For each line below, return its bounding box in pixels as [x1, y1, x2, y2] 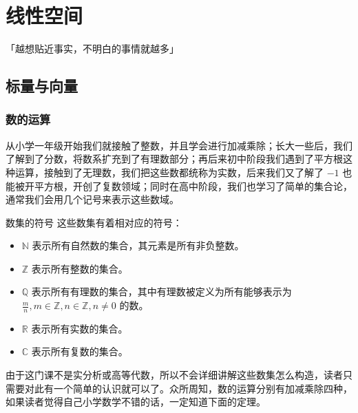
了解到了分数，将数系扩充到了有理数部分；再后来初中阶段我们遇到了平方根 [6, 151, 343, 166]
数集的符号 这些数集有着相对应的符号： [6, 215, 182, 229]
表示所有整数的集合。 [31, 261, 128, 275]
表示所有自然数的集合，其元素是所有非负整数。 [32, 238, 244, 253]
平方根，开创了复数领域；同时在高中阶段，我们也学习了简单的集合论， [34, 178, 352, 193]
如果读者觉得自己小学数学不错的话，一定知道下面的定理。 [6, 394, 266, 409]
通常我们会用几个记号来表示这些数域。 [6, 192, 179, 206]
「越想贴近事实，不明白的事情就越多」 [6, 41, 179, 56]
